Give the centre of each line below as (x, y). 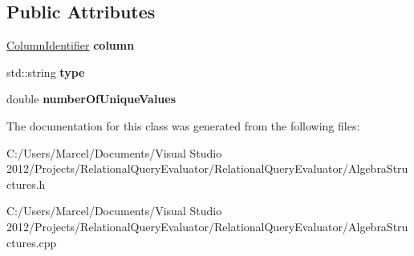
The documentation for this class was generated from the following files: (183, 125)
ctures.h (26, 184)
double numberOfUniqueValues (91, 99)
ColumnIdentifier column (71, 45)
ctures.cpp (32, 242)
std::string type (46, 72)
